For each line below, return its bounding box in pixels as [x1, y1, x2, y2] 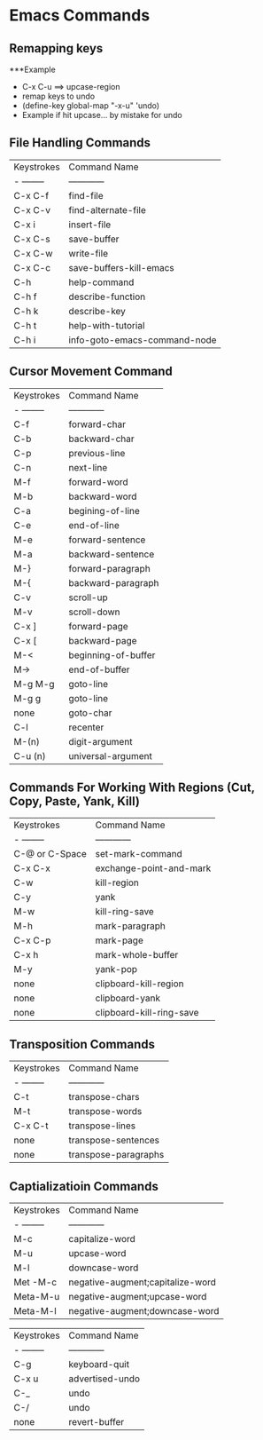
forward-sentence [68, 534, 146, 546]
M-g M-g [13, 677, 55, 690]
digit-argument [68, 735, 133, 748]
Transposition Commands [9, 1036, 156, 1052]
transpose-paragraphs [68, 1149, 165, 1161]
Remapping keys [9, 41, 104, 56]
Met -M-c [13, 1276, 58, 1288]
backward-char [68, 432, 135, 445]
